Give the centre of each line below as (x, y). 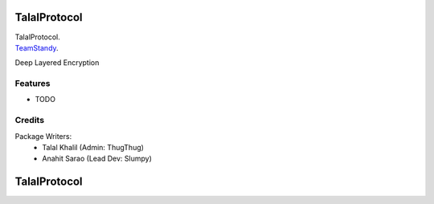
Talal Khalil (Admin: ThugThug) (93, 147)
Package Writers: (43, 136)
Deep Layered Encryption (57, 63)
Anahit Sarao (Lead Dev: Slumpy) (97, 159)
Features (33, 84)
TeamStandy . (37, 47)
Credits (29, 120)
